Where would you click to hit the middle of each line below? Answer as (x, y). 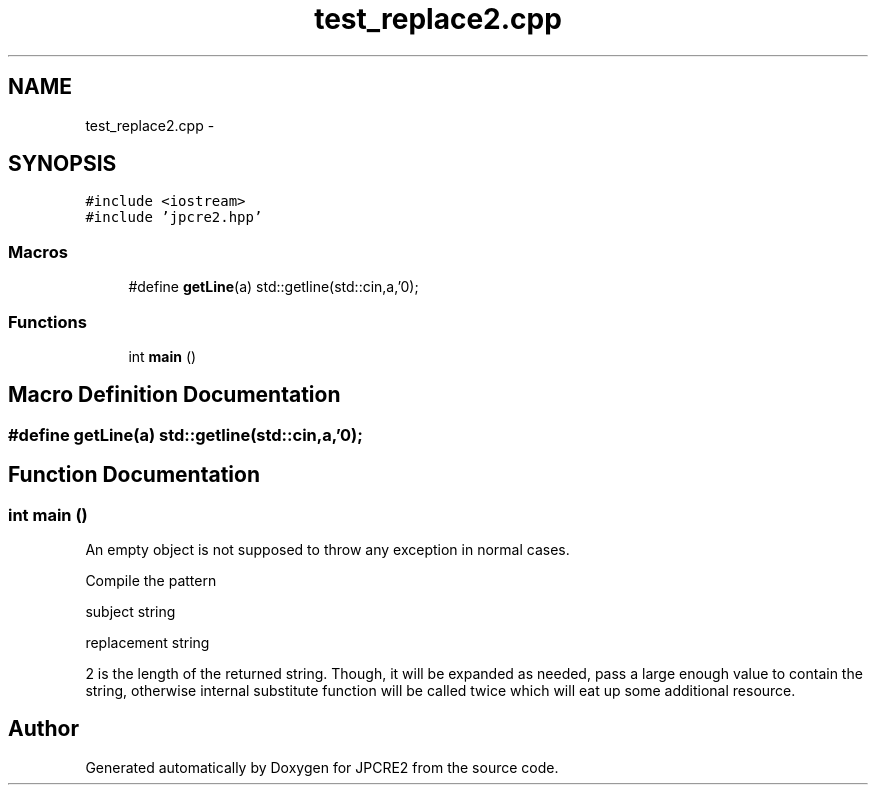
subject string (130, 611)
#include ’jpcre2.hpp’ (174, 217)
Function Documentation (134, 475)
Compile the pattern (151, 580)
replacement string (147, 642)
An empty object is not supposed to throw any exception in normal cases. (327, 549)
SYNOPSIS (62, 164)
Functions (47, 321)
